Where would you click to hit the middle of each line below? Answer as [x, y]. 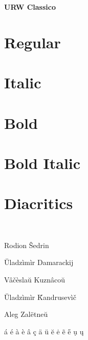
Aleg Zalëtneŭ [26, 314]
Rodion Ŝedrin [27, 245]
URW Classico [30, 7]
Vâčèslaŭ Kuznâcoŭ [35, 279]
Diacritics [39, 203]
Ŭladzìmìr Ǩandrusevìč [40, 297]
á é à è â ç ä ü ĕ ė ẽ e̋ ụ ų [44, 331]
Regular [32, 42]
